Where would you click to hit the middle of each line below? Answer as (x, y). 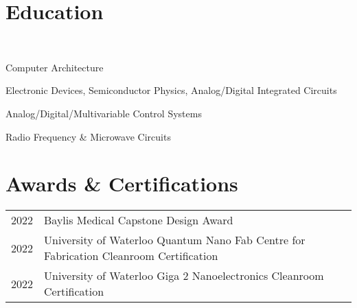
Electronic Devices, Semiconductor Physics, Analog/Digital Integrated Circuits (171, 90)
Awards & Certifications (122, 183)
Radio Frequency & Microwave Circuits (88, 136)
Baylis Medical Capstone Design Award (139, 220)
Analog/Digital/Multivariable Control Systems (104, 113)
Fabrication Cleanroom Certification (131, 256)
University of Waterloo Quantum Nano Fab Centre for (175, 240)
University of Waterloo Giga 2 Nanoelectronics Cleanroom (184, 276)
